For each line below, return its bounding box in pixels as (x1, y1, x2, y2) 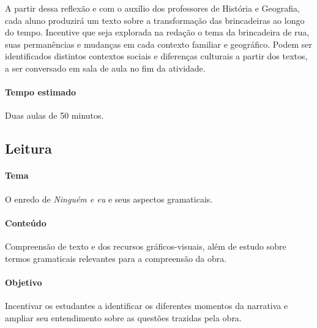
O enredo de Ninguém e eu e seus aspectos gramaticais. (5, 192, 213, 205)
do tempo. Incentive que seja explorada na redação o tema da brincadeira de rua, (5, 26, 310, 39)
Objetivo (5, 275, 42, 288)
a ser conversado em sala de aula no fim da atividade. (5, 61, 206, 74)
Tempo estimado (5, 86, 76, 99)
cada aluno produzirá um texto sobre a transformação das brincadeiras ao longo (5, 13, 305, 26)
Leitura (5, 139, 52, 158)
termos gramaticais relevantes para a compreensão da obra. (5, 252, 227, 264)
